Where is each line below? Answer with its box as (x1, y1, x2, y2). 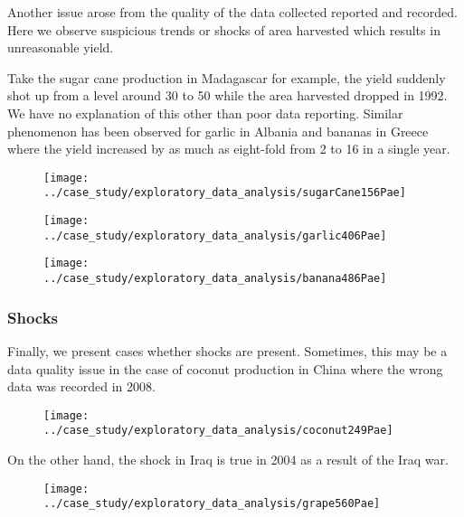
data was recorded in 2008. (7, 377, 156, 396)
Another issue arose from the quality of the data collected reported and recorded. (7, 3, 458, 21)
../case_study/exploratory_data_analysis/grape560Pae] (43, 497, 381, 511)
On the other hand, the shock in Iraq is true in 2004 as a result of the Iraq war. (7, 450, 449, 468)
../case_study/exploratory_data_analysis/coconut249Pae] (43, 424, 393, 437)
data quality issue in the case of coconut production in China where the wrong (7, 359, 443, 378)
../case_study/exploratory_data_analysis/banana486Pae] (43, 272, 387, 286)
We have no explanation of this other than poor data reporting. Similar (7, 103, 403, 122)
